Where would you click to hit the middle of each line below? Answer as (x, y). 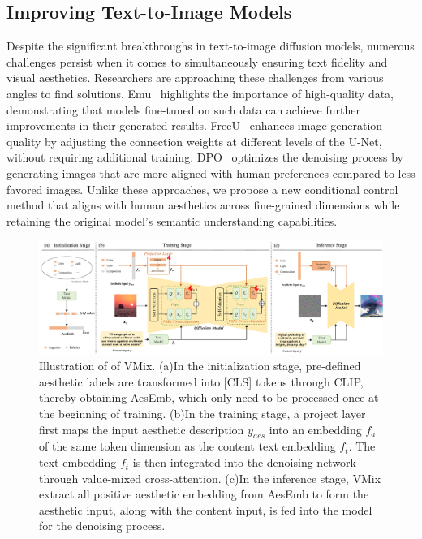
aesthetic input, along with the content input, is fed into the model (206, 509)
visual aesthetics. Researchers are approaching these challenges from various (195, 78)
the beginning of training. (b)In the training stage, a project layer (202, 414)
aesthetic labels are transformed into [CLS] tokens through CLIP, (201, 381)
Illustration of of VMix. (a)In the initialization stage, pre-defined (200, 366)
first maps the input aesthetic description (142, 429)
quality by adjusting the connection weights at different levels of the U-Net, (194, 141)
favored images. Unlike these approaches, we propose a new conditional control (202, 189)
